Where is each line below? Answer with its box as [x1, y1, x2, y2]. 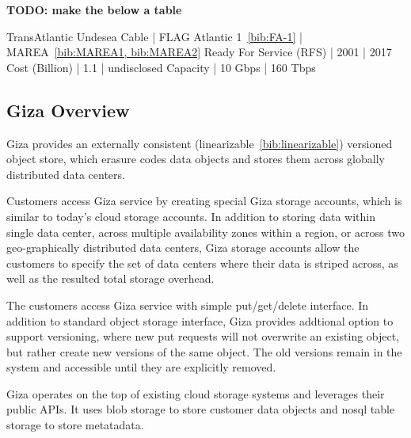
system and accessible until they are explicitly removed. [6, 359, 276, 375]
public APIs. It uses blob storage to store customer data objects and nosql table [6, 401, 395, 417]
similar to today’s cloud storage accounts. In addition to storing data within [6, 208, 376, 224]
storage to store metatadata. [6, 417, 144, 433]
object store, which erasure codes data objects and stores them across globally [6, 150, 385, 167]
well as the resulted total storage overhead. [6, 270, 215, 287]
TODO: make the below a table [6, 2, 182, 17]
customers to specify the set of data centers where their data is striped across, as [6, 254, 398, 271]
